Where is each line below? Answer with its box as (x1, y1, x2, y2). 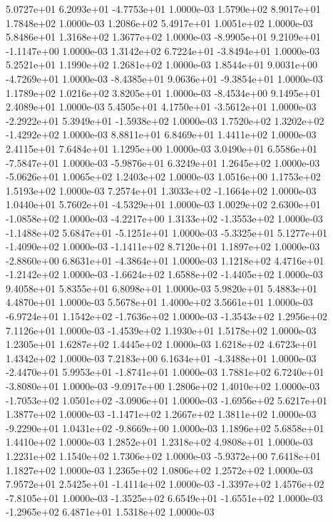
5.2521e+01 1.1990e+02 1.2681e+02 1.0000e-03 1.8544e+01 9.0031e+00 (6, 57, 318, 72)
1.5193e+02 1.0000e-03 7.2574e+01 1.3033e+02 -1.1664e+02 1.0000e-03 (6, 183, 317, 198)
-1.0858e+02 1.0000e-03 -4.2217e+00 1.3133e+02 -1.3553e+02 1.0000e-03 (6, 210, 323, 225)
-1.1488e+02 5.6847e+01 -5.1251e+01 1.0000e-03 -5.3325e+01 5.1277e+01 (6, 225, 328, 240)
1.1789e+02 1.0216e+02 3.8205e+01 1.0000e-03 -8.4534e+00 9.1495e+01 (6, 85, 321, 100)
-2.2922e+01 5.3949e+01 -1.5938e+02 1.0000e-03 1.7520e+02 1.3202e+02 (6, 113, 324, 128)
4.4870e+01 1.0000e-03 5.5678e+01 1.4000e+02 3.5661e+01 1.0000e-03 (6, 295, 313, 309)
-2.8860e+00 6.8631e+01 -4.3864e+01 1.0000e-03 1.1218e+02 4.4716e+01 (6, 252, 324, 267)
